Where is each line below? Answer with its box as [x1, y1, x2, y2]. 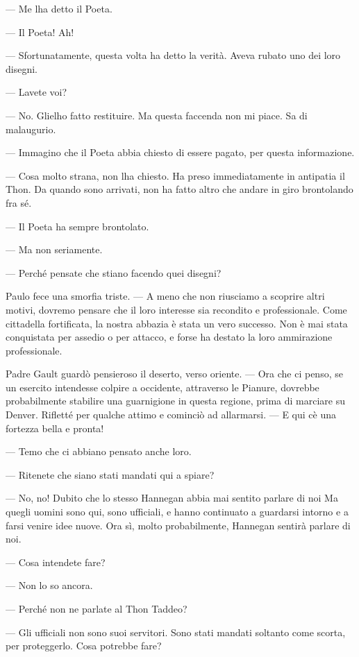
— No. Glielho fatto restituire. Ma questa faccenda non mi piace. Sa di [6, 108, 308, 122]
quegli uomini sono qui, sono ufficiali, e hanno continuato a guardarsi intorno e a [6, 504, 349, 519]
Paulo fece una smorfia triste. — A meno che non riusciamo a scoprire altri [6, 289, 325, 303]
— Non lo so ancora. [6, 578, 93, 592]
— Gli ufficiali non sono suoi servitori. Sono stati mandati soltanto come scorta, [6, 624, 346, 639]
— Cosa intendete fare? [6, 554, 106, 569]
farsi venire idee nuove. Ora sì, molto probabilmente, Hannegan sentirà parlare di [6, 518, 351, 532]
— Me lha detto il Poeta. [6, 1, 112, 15]
